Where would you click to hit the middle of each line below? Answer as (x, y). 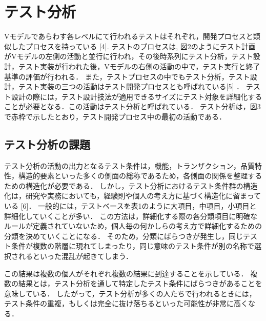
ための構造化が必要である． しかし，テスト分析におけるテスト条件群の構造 (131, 185)
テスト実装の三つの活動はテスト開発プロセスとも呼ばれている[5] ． (131, 86)
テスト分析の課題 (47, 144)
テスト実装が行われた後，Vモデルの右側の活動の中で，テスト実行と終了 (139, 66)
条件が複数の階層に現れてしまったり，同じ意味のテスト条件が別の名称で (133, 246)
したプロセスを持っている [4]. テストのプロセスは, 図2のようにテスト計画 (133, 46)
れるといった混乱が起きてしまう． (75, 256)
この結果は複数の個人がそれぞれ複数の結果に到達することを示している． (126, 273)
